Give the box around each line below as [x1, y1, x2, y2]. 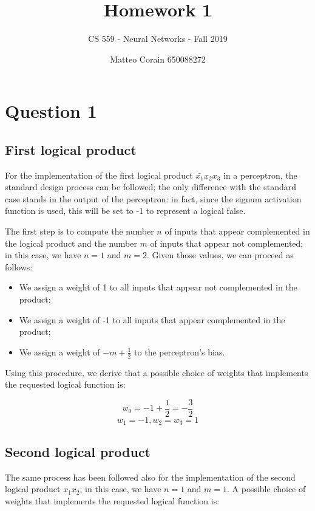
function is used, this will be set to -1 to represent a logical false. [5, 204, 246, 217]
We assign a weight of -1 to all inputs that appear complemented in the [19, 313, 285, 326]
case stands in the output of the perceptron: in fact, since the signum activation [5, 192, 302, 205]
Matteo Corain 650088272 [110, 52, 206, 65]
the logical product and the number [5, 236, 137, 249]
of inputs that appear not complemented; [150, 236, 303, 249]
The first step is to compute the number [5, 225, 154, 238]
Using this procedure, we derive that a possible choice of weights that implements [5, 366, 308, 379]
